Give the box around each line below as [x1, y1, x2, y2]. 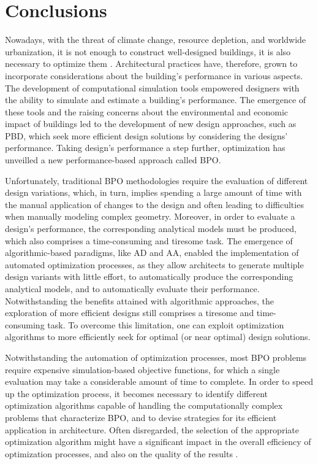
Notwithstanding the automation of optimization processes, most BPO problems [5, 350, 307, 363]
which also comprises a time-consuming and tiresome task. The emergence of [5, 234, 293, 247]
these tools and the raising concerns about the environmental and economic [5, 105, 289, 118]
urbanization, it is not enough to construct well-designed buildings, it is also [5, 45, 291, 58]
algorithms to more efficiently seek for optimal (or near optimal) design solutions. [5, 330, 311, 343]
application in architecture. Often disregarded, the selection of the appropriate [5, 423, 299, 436]
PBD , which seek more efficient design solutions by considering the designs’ [5, 129, 288, 142]
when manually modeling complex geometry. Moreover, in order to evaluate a [5, 210, 295, 223]
